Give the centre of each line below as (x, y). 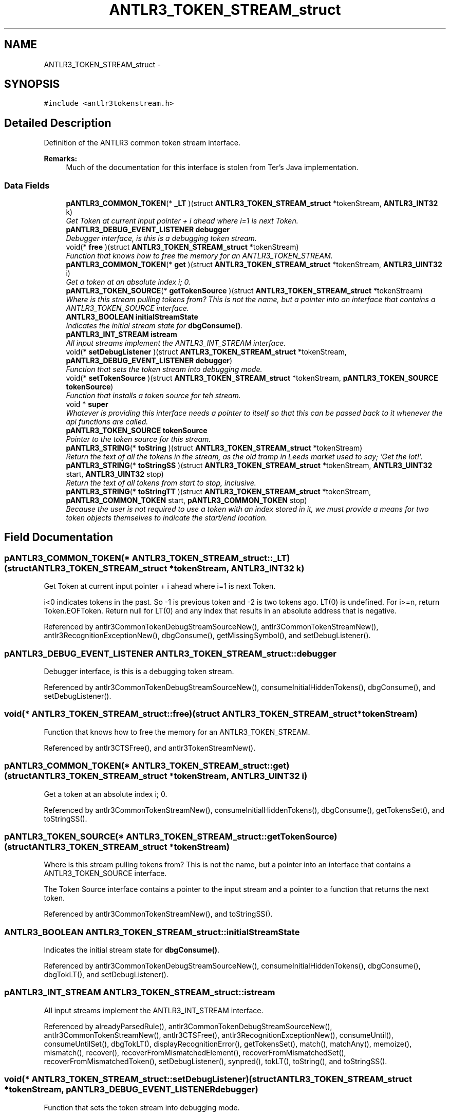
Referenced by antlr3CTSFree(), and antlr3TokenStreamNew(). (150, 748)
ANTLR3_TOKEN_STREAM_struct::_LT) (211, 558)
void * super (87, 404)
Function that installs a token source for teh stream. (153, 396)
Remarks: (61, 159)
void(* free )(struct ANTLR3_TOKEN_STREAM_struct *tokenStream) (182, 247)
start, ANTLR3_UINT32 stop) (115, 474)
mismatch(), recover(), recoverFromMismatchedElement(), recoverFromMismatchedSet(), (195, 1052)
